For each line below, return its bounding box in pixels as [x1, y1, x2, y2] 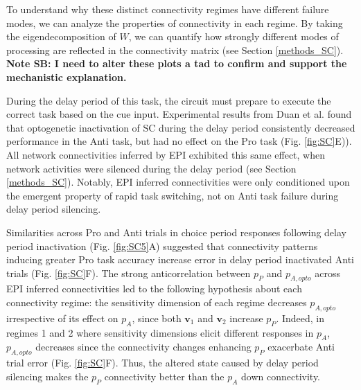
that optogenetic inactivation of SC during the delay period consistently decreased [6, 120, 355, 134]
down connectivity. [241, 369, 321, 383]
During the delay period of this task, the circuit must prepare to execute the [6, 93, 331, 107]
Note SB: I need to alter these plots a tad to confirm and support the [6, 56, 347, 71]
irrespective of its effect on [6, 310, 118, 325]
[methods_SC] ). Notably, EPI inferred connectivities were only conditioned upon [6, 175, 350, 189]
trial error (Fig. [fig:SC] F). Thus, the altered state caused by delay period [6, 355, 319, 370]
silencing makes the [6, 369, 89, 383]
